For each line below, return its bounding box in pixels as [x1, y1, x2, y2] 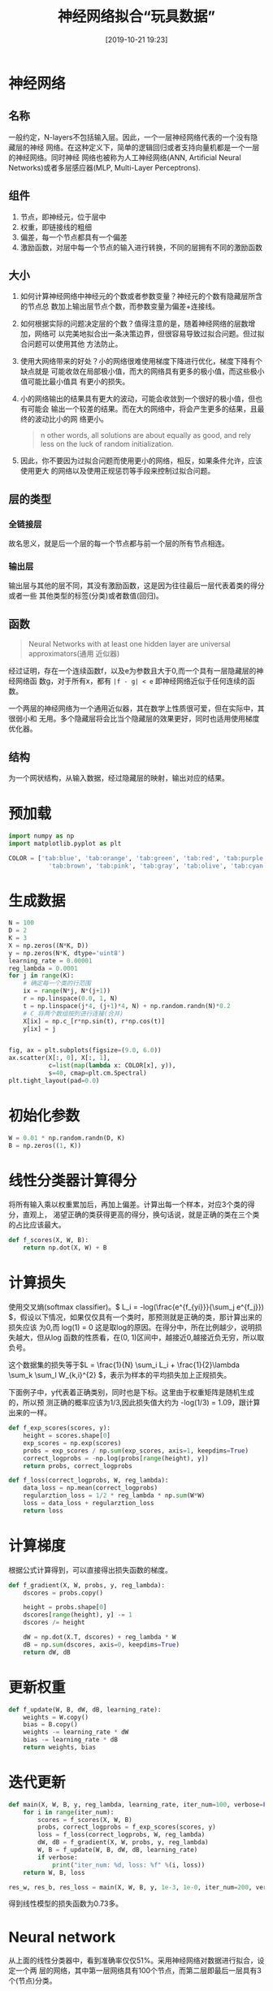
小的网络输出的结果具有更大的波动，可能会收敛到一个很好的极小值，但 [19, 394, 256, 404]
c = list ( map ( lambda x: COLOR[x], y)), [48, 1062, 176, 1070]
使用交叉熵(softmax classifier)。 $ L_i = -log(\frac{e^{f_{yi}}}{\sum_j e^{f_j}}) [8, 1302, 264, 1312]
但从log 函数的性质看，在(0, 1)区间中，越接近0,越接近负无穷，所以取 [36, 1333, 265, 1343]
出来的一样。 [8, 1408, 51, 1418]
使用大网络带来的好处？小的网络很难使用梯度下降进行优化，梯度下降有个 [19, 357, 262, 366]
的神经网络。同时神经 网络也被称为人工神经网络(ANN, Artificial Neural [8, 152, 241, 162]
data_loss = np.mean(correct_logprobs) [23, 1484, 158, 1492]
